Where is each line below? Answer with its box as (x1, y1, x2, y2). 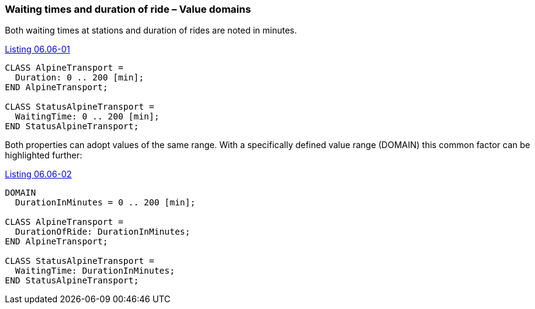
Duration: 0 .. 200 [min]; (15, 73, 144, 83)
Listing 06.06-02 (5, 169, 72, 180)
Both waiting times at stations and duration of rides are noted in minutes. (5, 25, 297, 36)
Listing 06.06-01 (5, 44, 70, 55)
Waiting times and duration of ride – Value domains (5, 3, 251, 15)
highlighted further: (5, 150, 82, 161)
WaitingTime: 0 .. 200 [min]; (15, 112, 159, 122)
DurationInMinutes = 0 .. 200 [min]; (15, 197, 195, 208)
